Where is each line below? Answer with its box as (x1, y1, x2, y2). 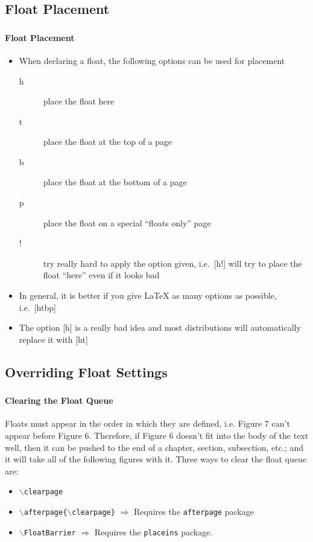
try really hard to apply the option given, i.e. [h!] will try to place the (43, 257, 302, 269)
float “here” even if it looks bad (43, 269, 160, 281)
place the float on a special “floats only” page (43, 216, 211, 229)
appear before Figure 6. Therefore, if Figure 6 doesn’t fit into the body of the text (5, 429, 309, 441)
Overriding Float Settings (5, 362, 168, 381)
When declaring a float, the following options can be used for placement (19, 54, 285, 66)
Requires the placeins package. (94, 525, 213, 538)
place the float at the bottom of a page (43, 176, 187, 188)
